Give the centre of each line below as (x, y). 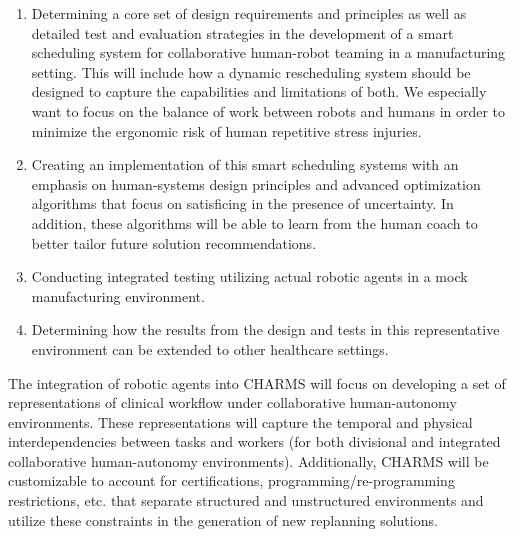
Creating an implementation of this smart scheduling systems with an (245, 164)
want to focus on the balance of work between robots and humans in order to (268, 110)
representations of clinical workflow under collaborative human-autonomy (232, 402)
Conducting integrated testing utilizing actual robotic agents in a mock (249, 276)
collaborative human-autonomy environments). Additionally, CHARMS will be (248, 460)
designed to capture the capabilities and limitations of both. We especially (259, 91)
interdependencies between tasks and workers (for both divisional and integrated (254, 441)
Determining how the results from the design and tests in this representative (265, 329)
